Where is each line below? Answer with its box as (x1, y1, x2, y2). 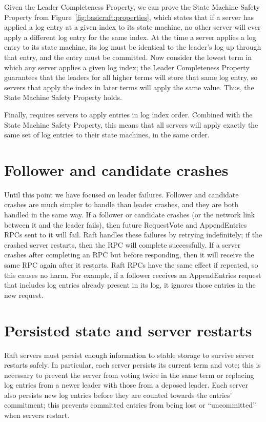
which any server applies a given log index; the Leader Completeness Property (4, 62, 250, 72)
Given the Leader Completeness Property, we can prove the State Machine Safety (4, 2, 260, 12)
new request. (4, 289, 44, 300)
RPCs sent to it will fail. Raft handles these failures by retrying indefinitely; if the (4, 229, 262, 240)
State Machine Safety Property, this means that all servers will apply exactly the (4, 119, 258, 130)
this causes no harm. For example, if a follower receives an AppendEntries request (4, 269, 261, 280)
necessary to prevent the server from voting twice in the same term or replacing (4, 369, 254, 380)
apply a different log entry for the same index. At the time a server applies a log (4, 31, 256, 42)
